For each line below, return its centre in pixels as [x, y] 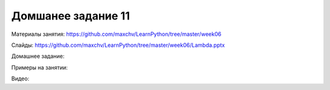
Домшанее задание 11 [71, 16]
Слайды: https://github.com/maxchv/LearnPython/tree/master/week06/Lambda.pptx [118, 45]
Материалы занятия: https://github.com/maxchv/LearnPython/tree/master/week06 [116, 34]
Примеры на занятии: [40, 67]
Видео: [20, 78]
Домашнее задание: [38, 56]
